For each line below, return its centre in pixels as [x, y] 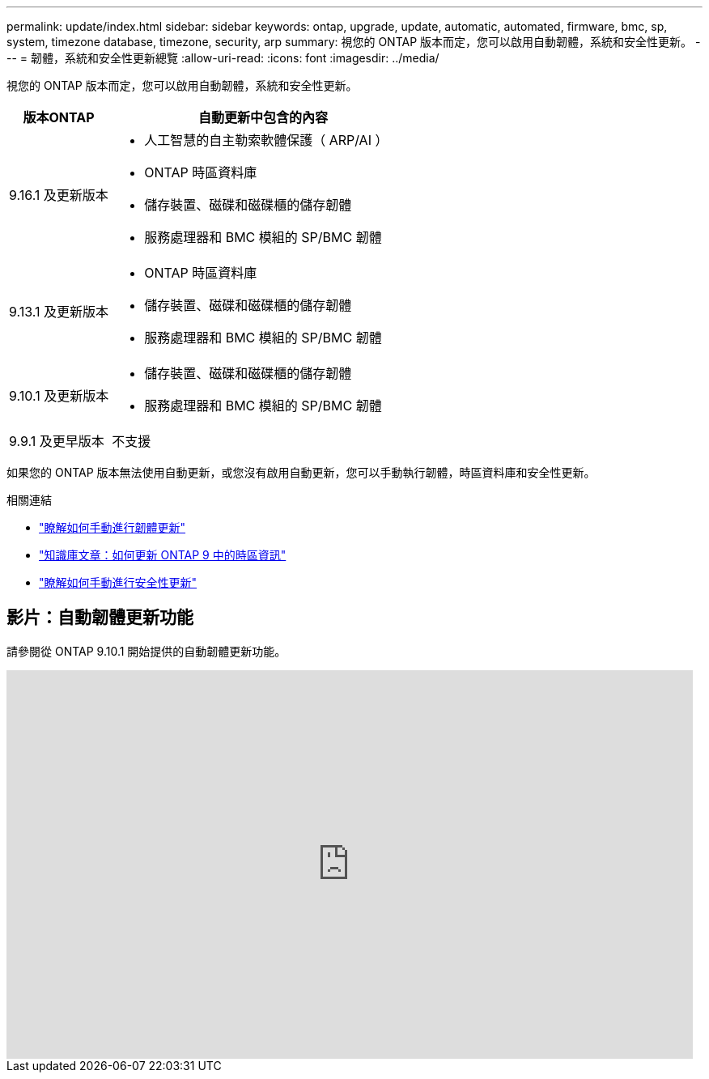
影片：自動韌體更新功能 [100, 618]
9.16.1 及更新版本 [59, 195]
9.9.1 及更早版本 [57, 441]
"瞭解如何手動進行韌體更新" [113, 527]
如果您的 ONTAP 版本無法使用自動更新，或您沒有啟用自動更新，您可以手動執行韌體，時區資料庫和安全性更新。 [301, 472]
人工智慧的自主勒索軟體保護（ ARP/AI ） [266, 140]
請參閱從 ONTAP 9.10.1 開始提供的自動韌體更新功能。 [146, 651]
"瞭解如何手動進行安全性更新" [118, 582]
